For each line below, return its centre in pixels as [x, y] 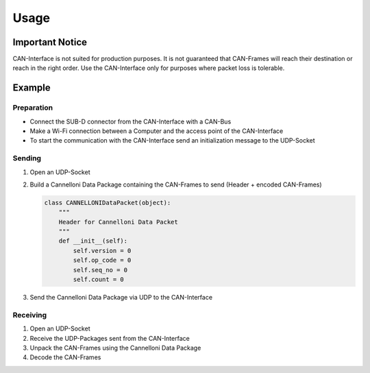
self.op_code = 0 [102, 260]
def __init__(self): [93, 241]
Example [32, 88]
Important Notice [50, 42]
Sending [27, 158]
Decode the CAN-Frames [65, 357]
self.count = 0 [99, 280]
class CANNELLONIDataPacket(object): [108, 203]
